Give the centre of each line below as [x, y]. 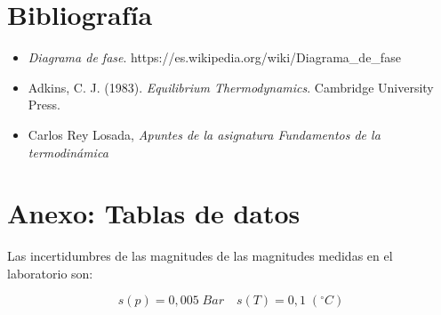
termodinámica [68, 152]
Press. [44, 105]
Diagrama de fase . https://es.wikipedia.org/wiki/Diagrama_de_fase [214, 57]
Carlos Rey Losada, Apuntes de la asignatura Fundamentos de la [204, 134]
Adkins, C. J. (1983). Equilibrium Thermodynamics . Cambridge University [231, 87]
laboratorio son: [50, 273]
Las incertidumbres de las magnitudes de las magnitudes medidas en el [200, 256]
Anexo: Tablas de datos [154, 213]
